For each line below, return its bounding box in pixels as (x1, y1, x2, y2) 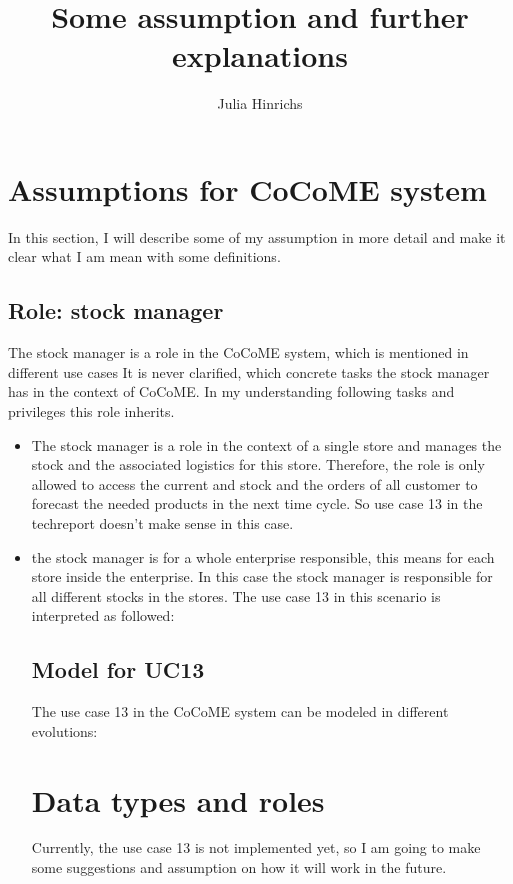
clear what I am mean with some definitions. (8, 246, 281, 267)
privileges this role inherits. (8, 401, 175, 422)
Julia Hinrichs (217, 93, 303, 114)
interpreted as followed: (31, 605, 175, 626)
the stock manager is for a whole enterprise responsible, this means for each (31, 546, 495, 567)
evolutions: (31, 720, 98, 741)
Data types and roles (31, 779, 325, 820)
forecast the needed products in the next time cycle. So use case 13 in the (31, 493, 483, 514)
